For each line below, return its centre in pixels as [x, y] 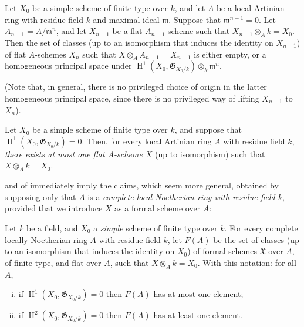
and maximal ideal [126, 19]
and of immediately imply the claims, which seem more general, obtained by [142, 185]
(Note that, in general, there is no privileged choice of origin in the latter [136, 87]
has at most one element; [198, 294]
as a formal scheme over [158, 208]
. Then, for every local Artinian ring [147, 141]
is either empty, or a [230, 54]
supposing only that [40, 196]
